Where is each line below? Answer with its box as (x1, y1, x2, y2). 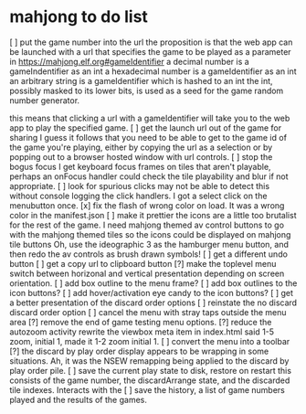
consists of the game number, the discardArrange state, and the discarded (9, 375, 290, 386)
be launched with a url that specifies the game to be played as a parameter (9, 46, 291, 57)
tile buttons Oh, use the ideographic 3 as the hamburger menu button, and (9, 239, 290, 249)
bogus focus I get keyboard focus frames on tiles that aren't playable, (9, 161, 271, 172)
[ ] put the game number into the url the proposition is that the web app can (9, 37, 293, 48)
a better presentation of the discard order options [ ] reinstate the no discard (9, 297, 298, 308)
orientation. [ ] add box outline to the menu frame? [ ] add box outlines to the (9, 277, 298, 289)
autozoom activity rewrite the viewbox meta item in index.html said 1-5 (9, 326, 275, 337)
